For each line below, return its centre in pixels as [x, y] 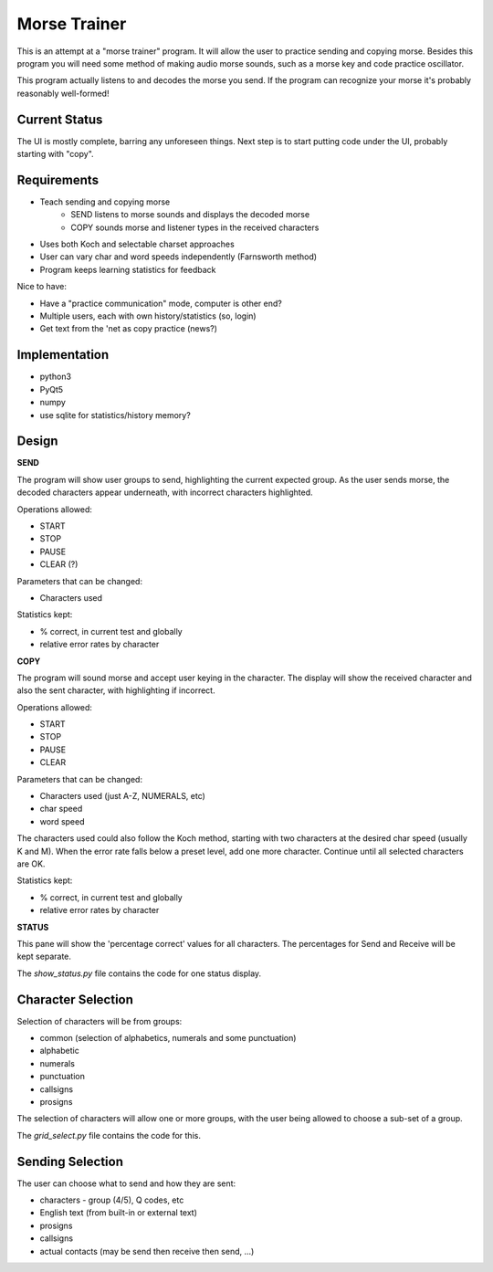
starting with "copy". [56, 154]
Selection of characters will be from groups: [100, 1021]
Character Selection [75, 999]
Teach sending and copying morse [105, 202]
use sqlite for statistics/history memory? [115, 415]
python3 [56, 377]
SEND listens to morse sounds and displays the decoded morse [190, 215]
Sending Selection [70, 1161]
